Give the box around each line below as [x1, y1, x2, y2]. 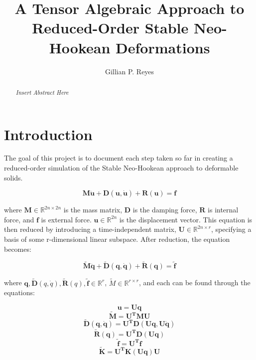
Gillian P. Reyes [105, 66, 154, 76]
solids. [4, 172, 23, 182]
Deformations [116, 37, 210, 57]
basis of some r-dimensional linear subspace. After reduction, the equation [4, 234, 230, 244]
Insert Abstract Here [15, 88, 69, 96]
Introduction [4, 124, 93, 144]
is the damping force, [132, 204, 197, 215]
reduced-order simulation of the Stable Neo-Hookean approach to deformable [4, 163, 239, 173]
